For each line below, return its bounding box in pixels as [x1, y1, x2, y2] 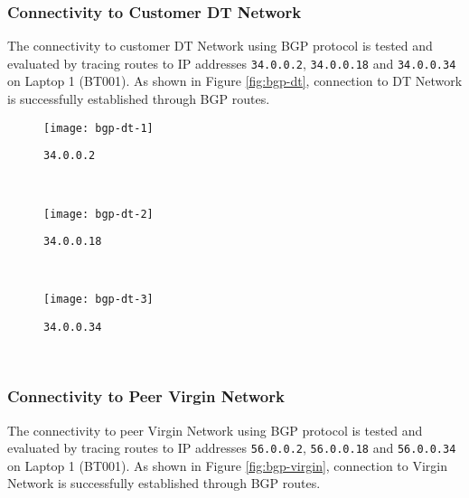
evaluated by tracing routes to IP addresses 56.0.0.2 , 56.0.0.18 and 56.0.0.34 [7, 438, 456, 457]
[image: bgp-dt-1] [43, 121, 154, 135]
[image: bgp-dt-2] [43, 207, 154, 221]
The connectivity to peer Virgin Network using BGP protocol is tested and [7, 420, 423, 439]
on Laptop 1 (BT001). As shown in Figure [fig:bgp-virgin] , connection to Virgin [7, 456, 448, 475]
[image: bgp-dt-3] [43, 293, 154, 306]
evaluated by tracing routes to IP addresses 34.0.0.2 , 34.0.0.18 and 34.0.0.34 [7, 53, 456, 72]
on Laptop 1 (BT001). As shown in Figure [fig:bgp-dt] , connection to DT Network [7, 71, 463, 90]
